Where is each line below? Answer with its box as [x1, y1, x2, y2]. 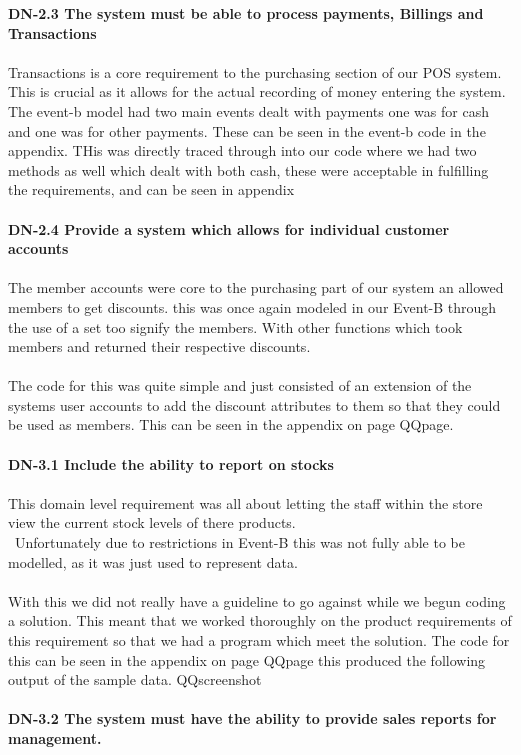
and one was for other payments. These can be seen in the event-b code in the [8, 120, 486, 141]
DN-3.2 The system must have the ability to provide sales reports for [8, 708, 497, 729]
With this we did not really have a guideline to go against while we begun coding [8, 590, 506, 611]
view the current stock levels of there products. [8, 512, 296, 533]
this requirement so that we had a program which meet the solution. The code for [8, 630, 510, 650]
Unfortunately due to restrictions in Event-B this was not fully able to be [14, 532, 466, 553]
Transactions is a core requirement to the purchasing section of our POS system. [8, 61, 502, 82]
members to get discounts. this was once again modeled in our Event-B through [8, 296, 497, 317]
